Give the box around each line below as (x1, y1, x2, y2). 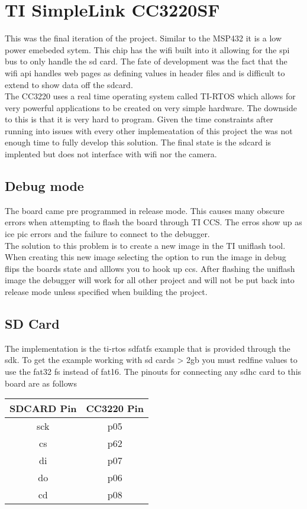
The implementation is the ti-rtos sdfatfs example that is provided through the (5, 342, 290, 354)
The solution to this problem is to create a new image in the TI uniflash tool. (5, 239, 286, 251)
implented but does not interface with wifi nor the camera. (5, 148, 217, 160)
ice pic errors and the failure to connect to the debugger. (5, 228, 210, 240)
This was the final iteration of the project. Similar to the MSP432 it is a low (5, 32, 282, 44)
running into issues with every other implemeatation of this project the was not (5, 124, 293, 137)
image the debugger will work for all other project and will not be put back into (5, 274, 295, 286)
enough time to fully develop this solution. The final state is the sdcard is (5, 136, 272, 148)
